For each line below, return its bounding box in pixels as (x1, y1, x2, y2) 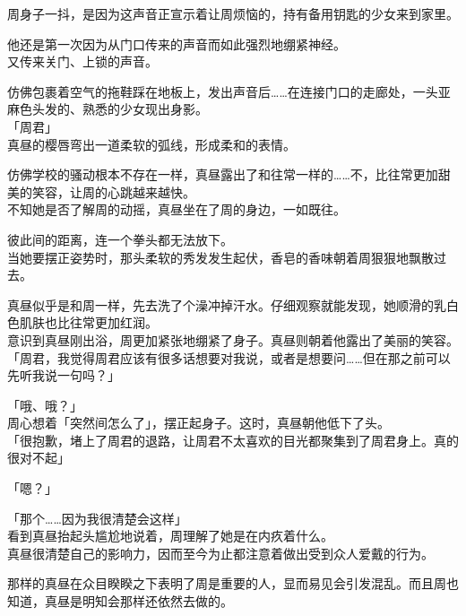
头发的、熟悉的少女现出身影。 (31, 100, 208, 118)
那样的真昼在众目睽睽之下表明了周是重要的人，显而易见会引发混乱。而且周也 (7, 574, 459, 593)
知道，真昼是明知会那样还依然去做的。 (7, 592, 233, 611)
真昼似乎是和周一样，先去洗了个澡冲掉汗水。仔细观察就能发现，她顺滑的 (7, 295, 434, 314)
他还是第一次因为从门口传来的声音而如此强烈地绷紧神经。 (7, 34, 346, 53)
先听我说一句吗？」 (7, 366, 120, 385)
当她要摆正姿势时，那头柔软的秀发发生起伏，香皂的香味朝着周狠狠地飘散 (7, 247, 434, 266)
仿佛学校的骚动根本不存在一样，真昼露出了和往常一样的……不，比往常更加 (7, 165, 438, 184)
